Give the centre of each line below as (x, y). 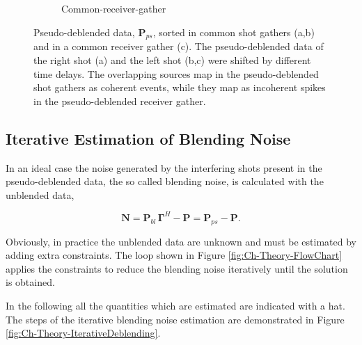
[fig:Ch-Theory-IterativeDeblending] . (83, 333)
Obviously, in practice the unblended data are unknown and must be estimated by (181, 241)
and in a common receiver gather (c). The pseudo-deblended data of (179, 46)
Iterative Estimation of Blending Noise (148, 138)
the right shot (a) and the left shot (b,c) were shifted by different (172, 59)
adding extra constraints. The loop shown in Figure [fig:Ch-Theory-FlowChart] (174, 255)
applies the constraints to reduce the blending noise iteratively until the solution (177, 268)
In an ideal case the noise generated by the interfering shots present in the (164, 167)
